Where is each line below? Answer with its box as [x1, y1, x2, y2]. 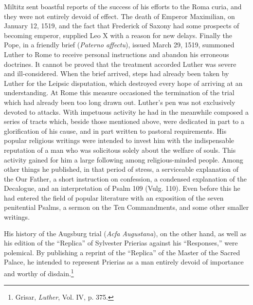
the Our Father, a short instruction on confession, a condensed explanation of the [4, 173, 247, 183]
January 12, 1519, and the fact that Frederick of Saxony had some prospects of [4, 20, 239, 31]
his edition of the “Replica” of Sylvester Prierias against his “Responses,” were [4, 238, 238, 248]
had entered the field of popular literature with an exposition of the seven [4, 192, 224, 203]
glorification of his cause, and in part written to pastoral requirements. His [4, 125, 227, 136]
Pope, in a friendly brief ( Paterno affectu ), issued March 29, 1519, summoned [4, 40, 235, 50]
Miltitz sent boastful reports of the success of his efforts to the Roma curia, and [4, 1, 242, 11]
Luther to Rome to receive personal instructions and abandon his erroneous [4, 49, 229, 59]
